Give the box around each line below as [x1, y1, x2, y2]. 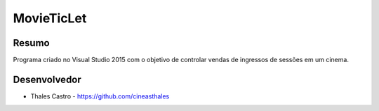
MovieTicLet [13, 10, 87, 26]
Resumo [13, 37, 50, 49]
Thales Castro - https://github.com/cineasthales [30, 91, 170, 101]
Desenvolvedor [13, 73, 82, 85]
